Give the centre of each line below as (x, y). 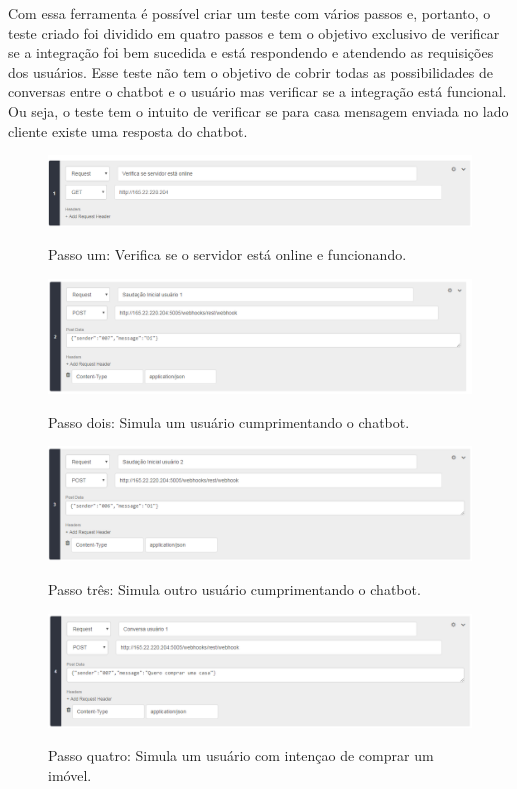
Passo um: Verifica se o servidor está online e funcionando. (227, 254)
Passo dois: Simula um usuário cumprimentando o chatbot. (229, 421)
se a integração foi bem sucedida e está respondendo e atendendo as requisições (251, 52)
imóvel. (70, 775)
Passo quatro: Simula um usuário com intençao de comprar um (241, 755)
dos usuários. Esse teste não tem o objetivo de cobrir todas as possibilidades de (250, 71)
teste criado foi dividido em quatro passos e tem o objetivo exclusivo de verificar (254, 32)
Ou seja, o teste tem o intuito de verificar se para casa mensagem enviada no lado (258, 110)
